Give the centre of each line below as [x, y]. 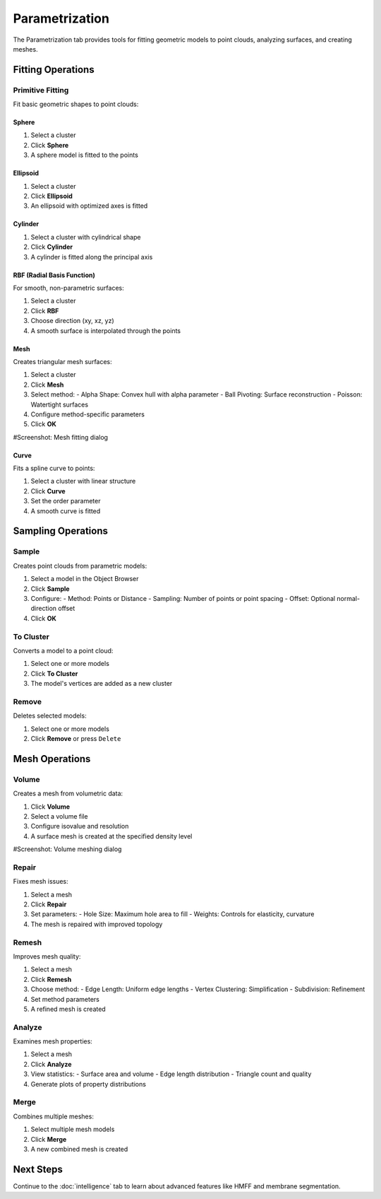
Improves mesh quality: [47, 956]
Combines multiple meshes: [54, 1116]
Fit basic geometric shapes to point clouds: [76, 104]
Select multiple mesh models [73, 1129]
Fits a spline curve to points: [54, 468]
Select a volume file [59, 816]
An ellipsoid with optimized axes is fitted [89, 206]
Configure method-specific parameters [87, 414]
